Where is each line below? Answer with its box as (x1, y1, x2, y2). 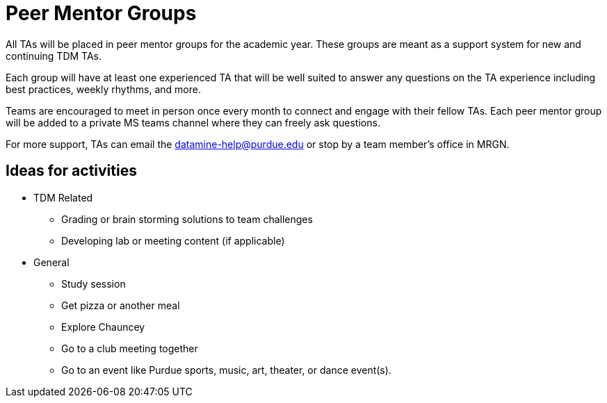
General (33, 256, 70, 268)
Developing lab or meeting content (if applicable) (61, 234, 285, 247)
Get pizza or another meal (61, 299, 180, 311)
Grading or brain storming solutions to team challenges (61, 213, 313, 225)
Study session (61, 277, 126, 290)
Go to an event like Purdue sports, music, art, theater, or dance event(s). (61, 363, 391, 376)
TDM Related (33, 191, 93, 204)
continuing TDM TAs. (6, 49, 102, 62)
